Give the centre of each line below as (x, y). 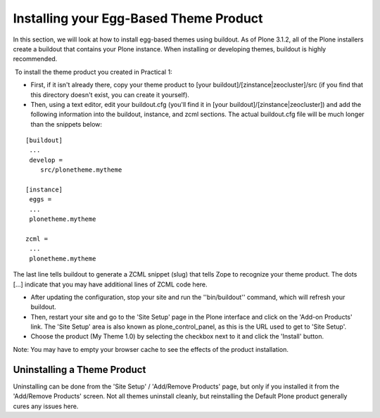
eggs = (40, 199)
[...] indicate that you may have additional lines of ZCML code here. (110, 284)
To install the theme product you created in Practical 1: (93, 72)
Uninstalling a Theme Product (80, 369)
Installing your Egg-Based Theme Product (138, 18)
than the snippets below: (66, 124)
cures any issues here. (46, 406)
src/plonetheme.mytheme (81, 170)
